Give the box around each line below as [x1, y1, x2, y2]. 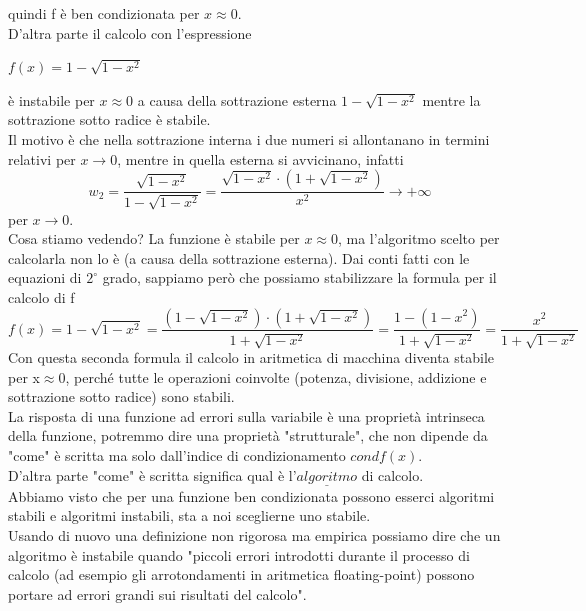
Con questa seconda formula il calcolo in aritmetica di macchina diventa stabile [8, 346, 495, 367]
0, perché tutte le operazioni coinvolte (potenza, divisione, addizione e [58, 366, 487, 387]
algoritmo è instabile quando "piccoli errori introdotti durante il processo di [8, 544, 470, 565]
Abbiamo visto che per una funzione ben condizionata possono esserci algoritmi [8, 485, 495, 506]
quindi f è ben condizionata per [8, 3, 200, 23]
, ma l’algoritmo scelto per [337, 228, 500, 249]
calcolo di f [8, 286, 75, 307]
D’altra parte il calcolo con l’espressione [8, 22, 252, 43]
